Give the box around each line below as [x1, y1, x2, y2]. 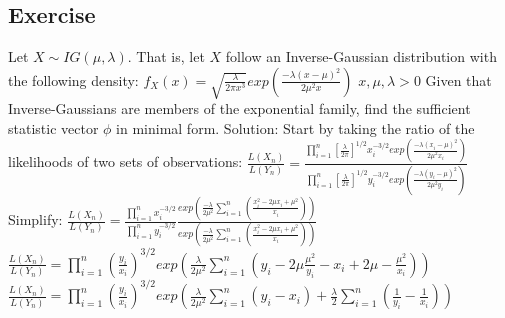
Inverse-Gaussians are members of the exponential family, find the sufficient [8, 98, 471, 119]
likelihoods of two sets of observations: [8, 151, 243, 172]
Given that [425, 69, 492, 90]
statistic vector [8, 117, 99, 138]
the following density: [8, 69, 139, 90]
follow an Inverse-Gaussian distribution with [225, 46, 497, 67]
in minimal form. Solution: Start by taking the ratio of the [116, 117, 475, 138]
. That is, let [127, 46, 205, 67]
